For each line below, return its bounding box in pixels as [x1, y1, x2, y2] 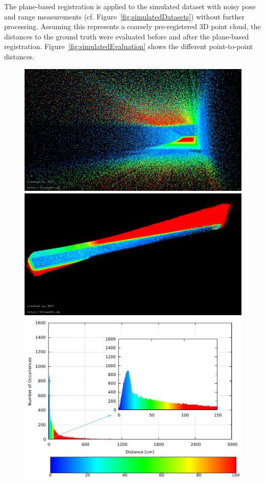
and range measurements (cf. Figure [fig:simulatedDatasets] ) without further [4, 11, 245, 21]
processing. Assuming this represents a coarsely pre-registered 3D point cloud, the [4, 21, 261, 32]
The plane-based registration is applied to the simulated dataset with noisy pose [4, 1, 256, 11]
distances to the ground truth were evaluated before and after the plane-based [4, 31, 249, 41]
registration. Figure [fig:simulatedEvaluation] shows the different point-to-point [4, 41, 253, 52]
